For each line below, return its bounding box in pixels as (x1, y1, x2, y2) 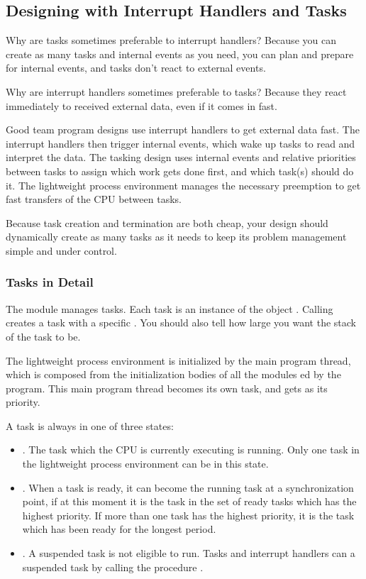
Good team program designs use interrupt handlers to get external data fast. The (6, 122, 360, 137)
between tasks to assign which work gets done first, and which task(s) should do (6, 163, 354, 178)
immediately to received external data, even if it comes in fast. (6, 98, 277, 113)
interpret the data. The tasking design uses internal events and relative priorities (6, 150, 356, 165)
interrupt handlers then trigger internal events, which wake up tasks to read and (6, 136, 355, 150)
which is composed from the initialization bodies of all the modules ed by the (6, 367, 341, 382)
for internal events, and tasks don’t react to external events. (6, 60, 266, 75)
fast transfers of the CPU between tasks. (6, 192, 182, 206)
